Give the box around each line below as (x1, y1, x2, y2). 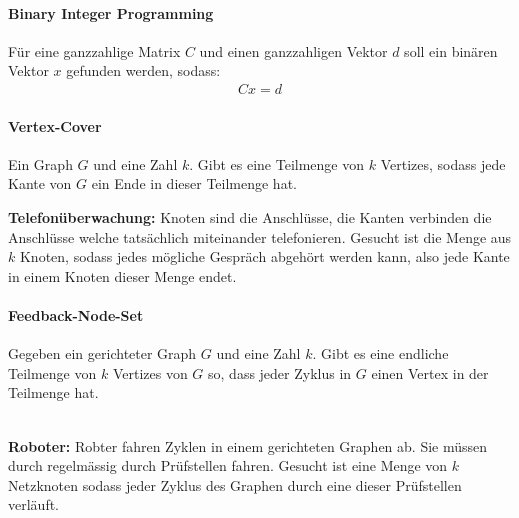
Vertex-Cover (8, 115, 102, 136)
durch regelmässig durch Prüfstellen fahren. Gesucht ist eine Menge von (8, 455, 448, 476)
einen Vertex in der (371, 362, 489, 383)
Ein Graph (8, 153, 73, 174)
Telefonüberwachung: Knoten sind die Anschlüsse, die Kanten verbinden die (8, 207, 492, 227)
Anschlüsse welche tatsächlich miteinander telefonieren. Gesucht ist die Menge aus (8, 226, 512, 247)
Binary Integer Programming (8, 2, 214, 23)
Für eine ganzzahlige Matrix (8, 40, 181, 61)
